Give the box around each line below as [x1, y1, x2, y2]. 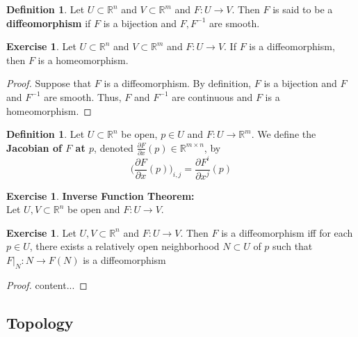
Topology [6, 311, 74, 333]
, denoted [94, 140, 133, 155]
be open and [67, 202, 120, 217]
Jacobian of [6, 140, 62, 155]
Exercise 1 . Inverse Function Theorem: [6, 188, 195, 203]
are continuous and [172, 89, 253, 104]
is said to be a [272, 2, 333, 16]
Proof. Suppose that [6, 76, 92, 91]
